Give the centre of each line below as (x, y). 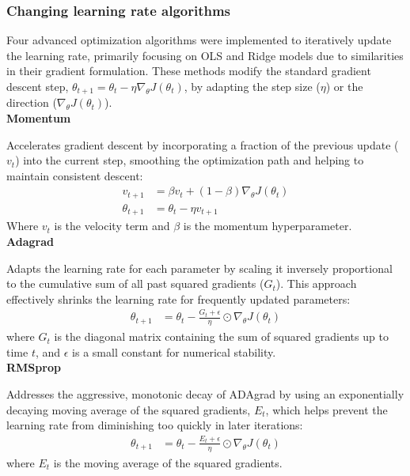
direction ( (32, 102)
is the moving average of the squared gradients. (168, 462)
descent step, (38, 86)
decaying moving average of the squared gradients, (129, 409)
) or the (344, 86)
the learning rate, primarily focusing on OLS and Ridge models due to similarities (205, 55)
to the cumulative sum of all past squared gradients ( (135, 283)
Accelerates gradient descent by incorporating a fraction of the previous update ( (203, 144)
